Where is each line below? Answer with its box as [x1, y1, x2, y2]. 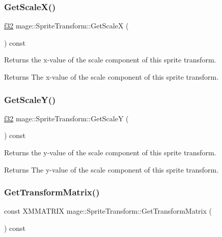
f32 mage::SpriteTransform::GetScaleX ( [4, 20, 129, 31]
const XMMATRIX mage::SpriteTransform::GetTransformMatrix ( [4, 206, 212, 216]
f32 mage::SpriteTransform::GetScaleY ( [4, 113, 129, 123]
